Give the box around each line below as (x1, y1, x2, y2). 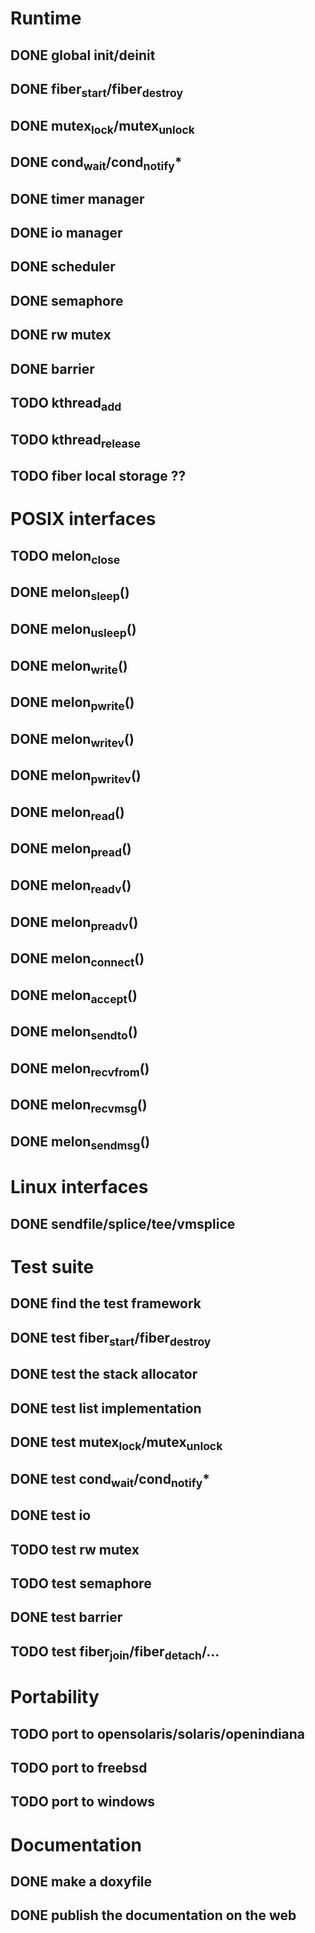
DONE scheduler (10, 258, 116, 276)
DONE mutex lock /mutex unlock (10, 117, 195, 137)
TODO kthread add (10, 395, 122, 414)
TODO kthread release (10, 431, 141, 451)
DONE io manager (10, 225, 123, 242)
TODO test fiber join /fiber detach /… (10, 1643, 220, 1663)
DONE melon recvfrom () (10, 1060, 150, 1080)
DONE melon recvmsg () (10, 1097, 148, 1116)
